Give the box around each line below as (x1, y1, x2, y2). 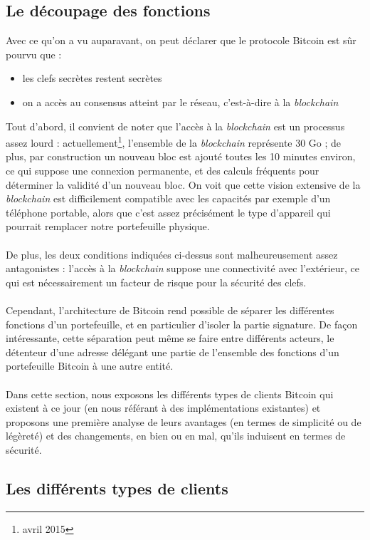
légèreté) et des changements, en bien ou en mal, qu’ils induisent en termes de (6, 428, 346, 443)
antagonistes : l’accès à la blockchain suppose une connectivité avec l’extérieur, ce (6, 261, 360, 276)
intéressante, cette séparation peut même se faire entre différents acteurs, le (6, 331, 334, 346)
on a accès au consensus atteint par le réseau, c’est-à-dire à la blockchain (22, 94, 339, 109)
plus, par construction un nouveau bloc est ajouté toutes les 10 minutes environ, (6, 149, 356, 164)
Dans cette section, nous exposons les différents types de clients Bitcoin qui (6, 386, 334, 401)
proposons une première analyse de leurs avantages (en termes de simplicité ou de (6, 414, 361, 429)
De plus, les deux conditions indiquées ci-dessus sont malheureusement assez (6, 246, 338, 261)
